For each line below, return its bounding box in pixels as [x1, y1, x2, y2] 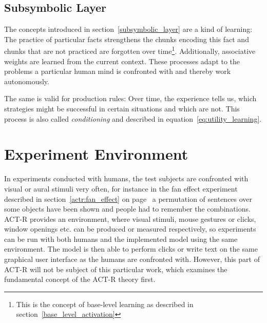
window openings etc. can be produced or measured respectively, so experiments [4, 223, 256, 234]
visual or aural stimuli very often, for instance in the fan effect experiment [4, 183, 238, 194]
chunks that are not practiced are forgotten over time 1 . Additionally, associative [4, 44, 256, 56]
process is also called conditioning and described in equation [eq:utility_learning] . [4, 113, 262, 124]
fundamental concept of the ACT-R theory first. [4, 274, 156, 284]
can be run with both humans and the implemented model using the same [4, 233, 238, 244]
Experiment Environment [4, 143, 188, 164]
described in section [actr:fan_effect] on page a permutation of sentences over [4, 193, 253, 204]
